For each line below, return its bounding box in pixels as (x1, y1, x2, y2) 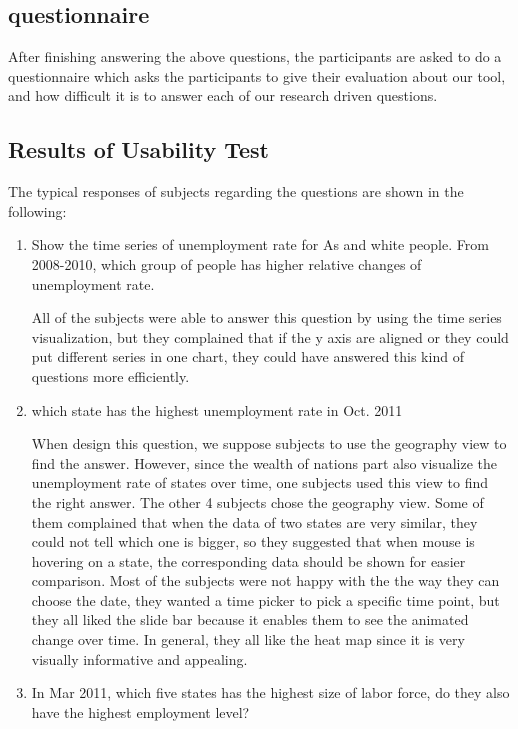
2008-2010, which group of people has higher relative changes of (31, 253, 422, 274)
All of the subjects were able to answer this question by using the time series (31, 307, 502, 328)
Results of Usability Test (8, 134, 269, 165)
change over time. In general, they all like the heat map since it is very (31, 629, 465, 650)
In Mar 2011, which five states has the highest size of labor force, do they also (31, 682, 510, 703)
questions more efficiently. (31, 365, 190, 386)
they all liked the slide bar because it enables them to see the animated (31, 609, 469, 630)
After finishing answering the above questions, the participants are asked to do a (8, 46, 502, 67)
